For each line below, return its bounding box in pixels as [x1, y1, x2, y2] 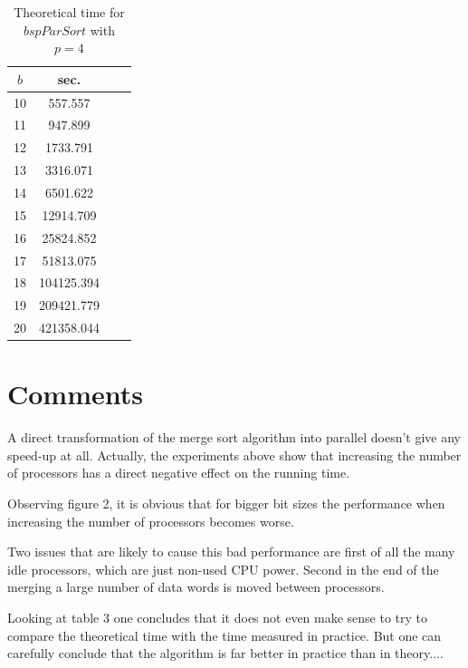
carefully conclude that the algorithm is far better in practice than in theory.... [7, 644, 444, 663]
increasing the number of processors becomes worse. [7, 511, 294, 530]
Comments [7, 375, 143, 412]
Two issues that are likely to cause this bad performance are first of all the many [7, 542, 455, 561]
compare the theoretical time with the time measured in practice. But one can [7, 625, 442, 644]
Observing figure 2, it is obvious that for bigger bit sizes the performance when [7, 494, 445, 513]
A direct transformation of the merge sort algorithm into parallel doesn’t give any [7, 428, 462, 447]
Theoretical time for [14, 3, 125, 21]
